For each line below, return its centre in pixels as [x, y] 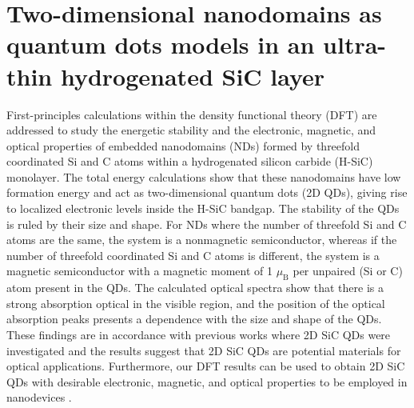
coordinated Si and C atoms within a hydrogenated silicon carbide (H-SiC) [190, 161]
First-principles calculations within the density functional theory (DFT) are [192, 114]
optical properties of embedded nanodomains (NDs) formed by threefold [183, 145]
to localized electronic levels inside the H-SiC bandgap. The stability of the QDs [203, 208]
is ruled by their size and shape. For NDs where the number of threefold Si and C [207, 224]
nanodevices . [39, 397]
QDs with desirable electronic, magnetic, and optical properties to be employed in [207, 381]
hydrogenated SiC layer [193, 76]
